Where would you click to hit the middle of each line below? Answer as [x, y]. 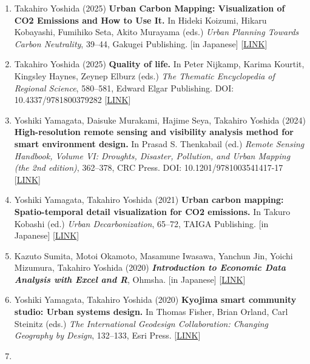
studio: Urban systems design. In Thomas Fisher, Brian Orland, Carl [151, 312]
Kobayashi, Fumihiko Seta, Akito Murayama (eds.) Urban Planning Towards [157, 32]
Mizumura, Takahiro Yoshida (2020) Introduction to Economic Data [150, 267]
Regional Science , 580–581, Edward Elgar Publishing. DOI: [124, 88]
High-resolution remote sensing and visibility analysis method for [154, 132]
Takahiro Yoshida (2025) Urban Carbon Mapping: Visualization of [150, 8]
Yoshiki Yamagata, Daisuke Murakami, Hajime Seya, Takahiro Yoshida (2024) [160, 120]
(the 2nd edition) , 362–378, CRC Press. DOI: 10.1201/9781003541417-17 [149, 167]
